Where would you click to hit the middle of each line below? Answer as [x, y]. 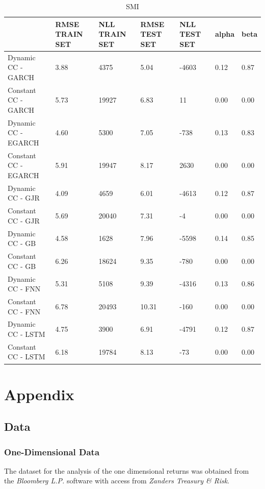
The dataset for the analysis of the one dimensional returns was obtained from [127, 470]
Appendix [39, 394]
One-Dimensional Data [52, 451]
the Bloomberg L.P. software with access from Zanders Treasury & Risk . [117, 481]
